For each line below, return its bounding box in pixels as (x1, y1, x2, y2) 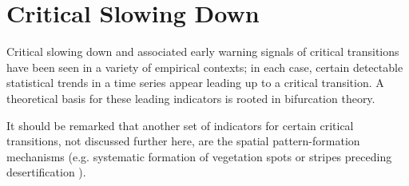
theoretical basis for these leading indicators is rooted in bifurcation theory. (6, 89, 375, 106)
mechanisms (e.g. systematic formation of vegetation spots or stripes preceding (6, 148, 392, 164)
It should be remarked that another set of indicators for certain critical (6, 117, 354, 133)
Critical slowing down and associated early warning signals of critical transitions (6, 43, 399, 60)
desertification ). (6, 164, 86, 180)
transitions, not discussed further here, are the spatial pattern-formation (6, 133, 360, 149)
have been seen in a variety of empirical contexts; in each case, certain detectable (6, 58, 403, 75)
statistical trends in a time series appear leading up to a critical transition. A (6, 74, 384, 91)
